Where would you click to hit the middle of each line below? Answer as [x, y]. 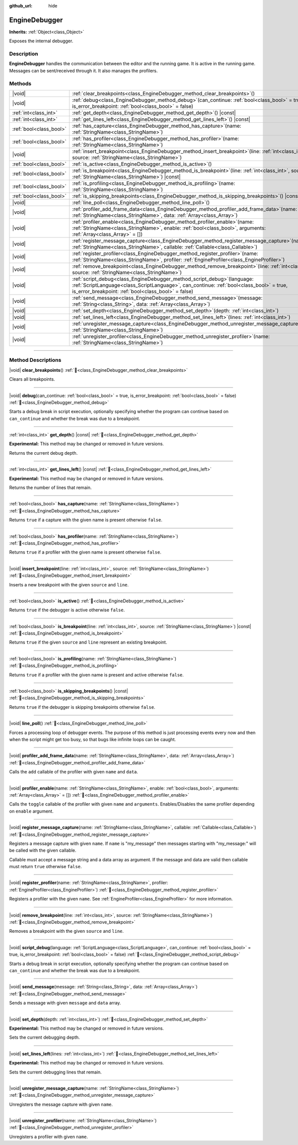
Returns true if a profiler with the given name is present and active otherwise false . [96, 675]
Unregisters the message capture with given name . [61, 1104]
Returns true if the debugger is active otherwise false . [67, 610]
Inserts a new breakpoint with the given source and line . [69, 584]
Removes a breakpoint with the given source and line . [67, 931]
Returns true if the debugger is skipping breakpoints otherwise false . [82, 707]
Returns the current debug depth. [43, 453]
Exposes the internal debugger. [41, 41]
